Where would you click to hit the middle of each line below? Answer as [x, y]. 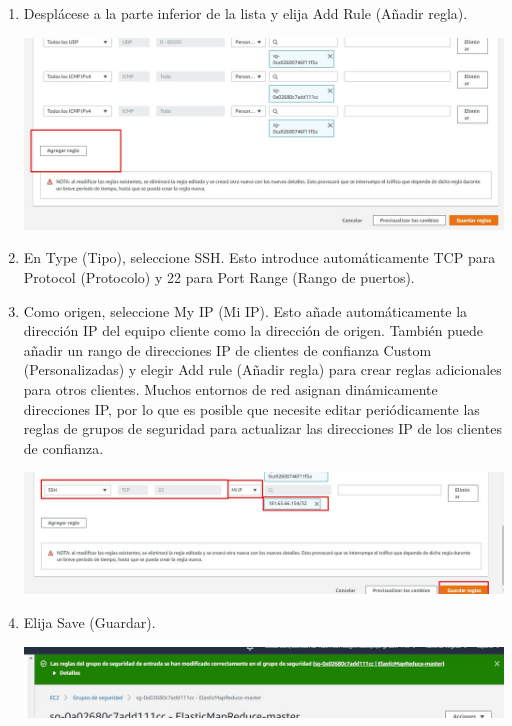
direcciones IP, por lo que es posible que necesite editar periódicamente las [251, 408]
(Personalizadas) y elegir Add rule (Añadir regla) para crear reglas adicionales [262, 369]
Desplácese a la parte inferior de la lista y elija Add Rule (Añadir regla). [245, 13]
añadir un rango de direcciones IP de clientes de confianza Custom [227, 349]
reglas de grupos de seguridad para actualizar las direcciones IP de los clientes [262, 428]
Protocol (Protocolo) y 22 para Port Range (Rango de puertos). [219, 277]
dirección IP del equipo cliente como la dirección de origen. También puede [253, 330]
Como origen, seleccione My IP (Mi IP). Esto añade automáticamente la [245, 310]
